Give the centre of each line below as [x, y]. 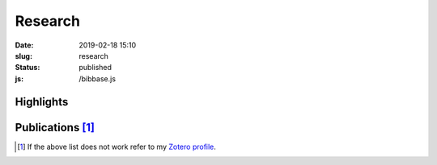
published [95, 68]
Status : [28, 68]
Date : [24, 45]
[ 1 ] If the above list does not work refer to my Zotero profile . [117, 146]
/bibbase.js [98, 78]
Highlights [42, 102]
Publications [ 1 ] [55, 128]
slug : [23, 56]
